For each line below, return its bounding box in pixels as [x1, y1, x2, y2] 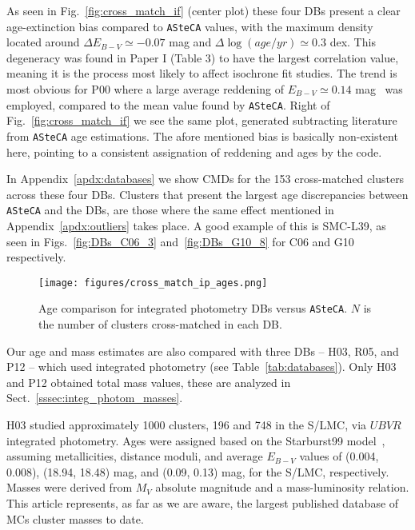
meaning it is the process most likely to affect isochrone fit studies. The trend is [6, 65, 397, 82]
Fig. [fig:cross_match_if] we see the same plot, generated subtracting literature [6, 112, 397, 129]
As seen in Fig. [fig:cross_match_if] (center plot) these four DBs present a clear [6, 2, 401, 18]
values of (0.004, [299, 448, 379, 464]
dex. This [329, 34, 376, 50]
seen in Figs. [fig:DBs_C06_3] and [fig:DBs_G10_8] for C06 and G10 [6, 233, 354, 249]
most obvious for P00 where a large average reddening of [6, 81, 285, 98]
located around [6, 34, 80, 50]
